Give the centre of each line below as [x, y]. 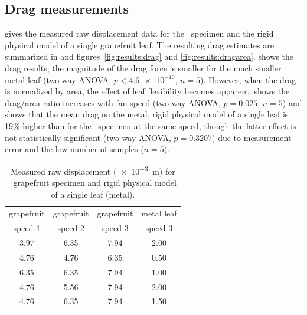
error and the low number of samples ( [74, 149]
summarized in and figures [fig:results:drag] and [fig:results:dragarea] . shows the [149, 56]
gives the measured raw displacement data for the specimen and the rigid [139, 33]
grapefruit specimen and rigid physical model [95, 182]
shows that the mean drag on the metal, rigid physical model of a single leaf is [147, 114]
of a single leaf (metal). [93, 194]
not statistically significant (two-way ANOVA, [88, 137]
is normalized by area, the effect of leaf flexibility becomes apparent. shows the [147, 91]
